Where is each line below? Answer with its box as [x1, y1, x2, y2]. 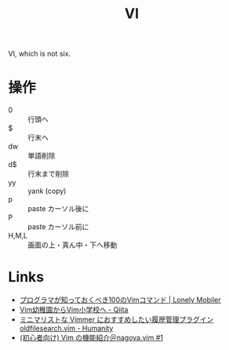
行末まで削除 [27, 170, 69, 179]
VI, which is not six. [8, 49, 71, 59]
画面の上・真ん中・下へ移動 [27, 240, 118, 250]
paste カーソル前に [27, 222, 89, 232]
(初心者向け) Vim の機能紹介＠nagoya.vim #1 [19, 333, 163, 342]
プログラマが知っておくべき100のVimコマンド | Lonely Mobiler [19, 295, 221, 304]
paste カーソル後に [27, 204, 89, 213]
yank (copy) [27, 186, 67, 196]
